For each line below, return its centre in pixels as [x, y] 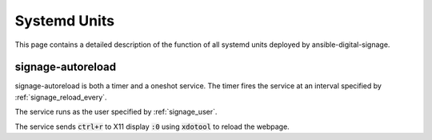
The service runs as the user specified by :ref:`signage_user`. [116, 112]
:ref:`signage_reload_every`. [61, 97]
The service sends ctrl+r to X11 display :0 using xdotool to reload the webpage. [152, 126]
